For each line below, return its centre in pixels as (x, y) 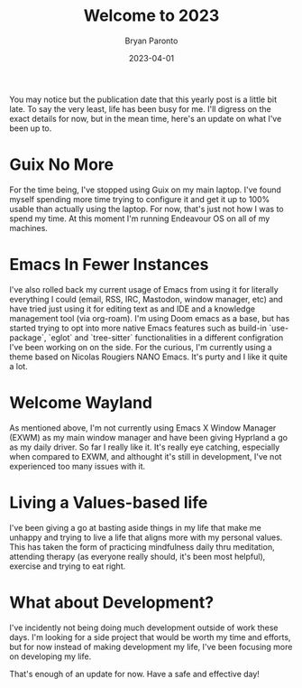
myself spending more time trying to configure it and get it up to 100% (140, 199)
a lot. (19, 366)
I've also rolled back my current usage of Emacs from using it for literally (144, 289)
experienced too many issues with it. (78, 466)
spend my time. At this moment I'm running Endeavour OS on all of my (140, 218)
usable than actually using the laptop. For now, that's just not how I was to (146, 209)
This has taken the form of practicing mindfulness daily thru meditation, (142, 546)
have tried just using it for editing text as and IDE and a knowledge (132, 309)
